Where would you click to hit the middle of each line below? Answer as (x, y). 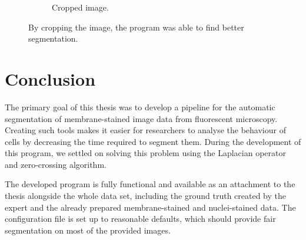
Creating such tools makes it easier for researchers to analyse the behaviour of (145, 130)
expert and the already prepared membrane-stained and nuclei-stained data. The (150, 207)
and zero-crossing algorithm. (56, 164)
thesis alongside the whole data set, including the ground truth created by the (146, 196)
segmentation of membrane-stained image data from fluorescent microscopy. (141, 118)
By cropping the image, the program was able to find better (136, 27)
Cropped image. (80, 7)
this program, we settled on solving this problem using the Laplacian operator (145, 153)
